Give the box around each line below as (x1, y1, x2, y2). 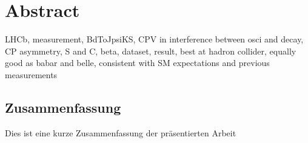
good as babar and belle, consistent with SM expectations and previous (5, 56, 270, 69)
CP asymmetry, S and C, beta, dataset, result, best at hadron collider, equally (5, 44, 296, 57)
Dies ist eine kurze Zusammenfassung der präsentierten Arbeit (5, 126, 236, 139)
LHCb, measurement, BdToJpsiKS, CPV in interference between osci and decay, (5, 33, 304, 45)
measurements (5, 68, 58, 81)
